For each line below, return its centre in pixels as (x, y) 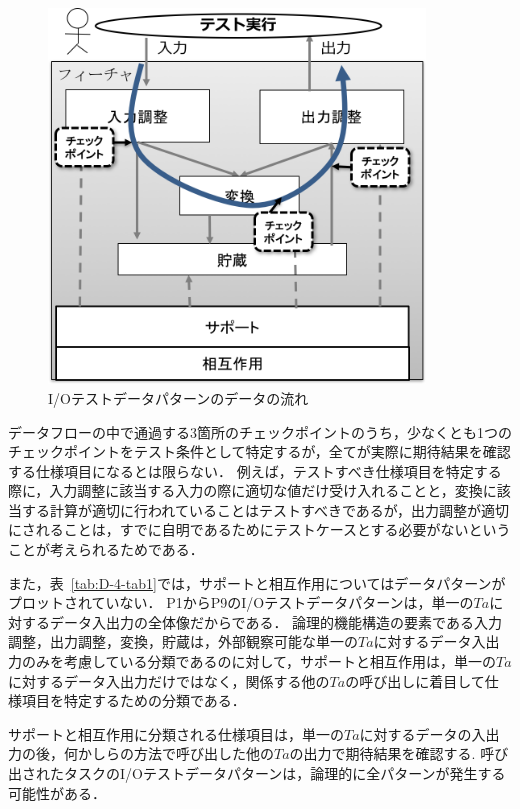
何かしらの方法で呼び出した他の (168, 753)
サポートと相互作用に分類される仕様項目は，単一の (176, 733)
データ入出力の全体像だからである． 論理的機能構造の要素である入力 (275, 621)
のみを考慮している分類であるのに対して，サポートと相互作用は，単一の (259, 661)
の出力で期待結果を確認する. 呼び (399, 753)
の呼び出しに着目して (415, 680)
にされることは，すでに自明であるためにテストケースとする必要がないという (259, 529)
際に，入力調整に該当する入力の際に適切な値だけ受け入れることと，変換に (252, 490)
